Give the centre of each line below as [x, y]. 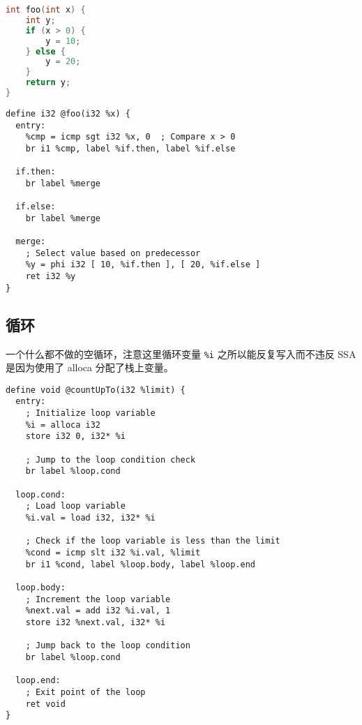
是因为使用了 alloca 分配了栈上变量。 [90, 367]
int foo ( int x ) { [46, 10]
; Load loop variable [75, 506]
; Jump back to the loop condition [108, 646]
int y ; [40, 20]
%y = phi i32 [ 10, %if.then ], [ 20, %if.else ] [143, 265]
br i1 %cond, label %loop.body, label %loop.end [140, 564]
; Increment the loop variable [98, 599]
